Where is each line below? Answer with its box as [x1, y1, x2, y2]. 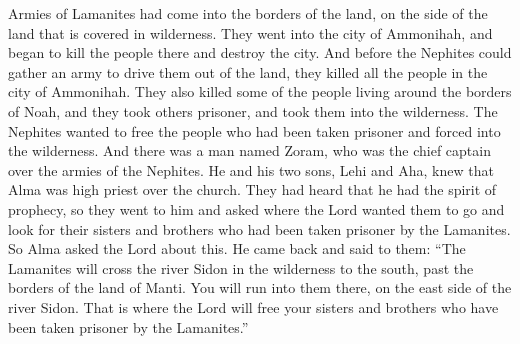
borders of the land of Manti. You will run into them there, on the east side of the [8, 277, 512, 298]
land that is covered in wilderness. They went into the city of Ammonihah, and [8, 22, 493, 43]
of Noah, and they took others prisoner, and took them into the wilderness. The [8, 100, 498, 121]
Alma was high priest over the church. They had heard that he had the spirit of [8, 179, 497, 200]
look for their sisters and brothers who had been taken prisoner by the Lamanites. [8, 218, 511, 239]
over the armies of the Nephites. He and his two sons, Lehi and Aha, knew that [8, 159, 494, 180]
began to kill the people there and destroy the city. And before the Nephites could [8, 42, 512, 63]
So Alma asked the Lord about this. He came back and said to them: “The [8, 238, 466, 259]
